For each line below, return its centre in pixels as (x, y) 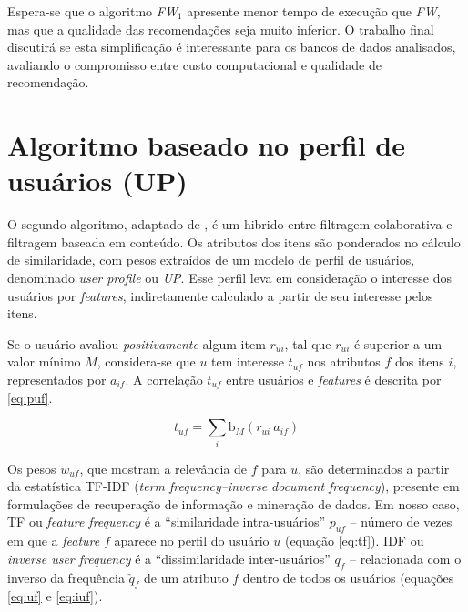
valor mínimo (44, 361)
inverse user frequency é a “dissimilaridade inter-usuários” (169, 558)
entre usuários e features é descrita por (334, 380)
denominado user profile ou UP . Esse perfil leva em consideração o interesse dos (230, 278)
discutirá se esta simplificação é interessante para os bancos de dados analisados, (232, 47)
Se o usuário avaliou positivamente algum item (137, 343)
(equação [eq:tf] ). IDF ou (354, 541)
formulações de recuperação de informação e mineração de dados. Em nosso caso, (234, 503)
